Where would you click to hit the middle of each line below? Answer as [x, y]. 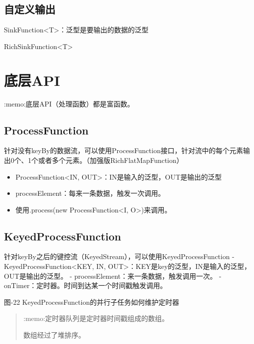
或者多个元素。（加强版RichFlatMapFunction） [111, 160]
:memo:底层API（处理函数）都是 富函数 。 [69, 103]
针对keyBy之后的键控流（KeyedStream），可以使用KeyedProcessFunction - [119, 256]
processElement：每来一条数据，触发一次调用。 [90, 193]
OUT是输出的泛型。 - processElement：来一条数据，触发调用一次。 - [113, 276]
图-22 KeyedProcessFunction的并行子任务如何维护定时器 [92, 302]
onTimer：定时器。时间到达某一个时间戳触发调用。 [86, 285]
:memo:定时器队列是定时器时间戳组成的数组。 [96, 318]
